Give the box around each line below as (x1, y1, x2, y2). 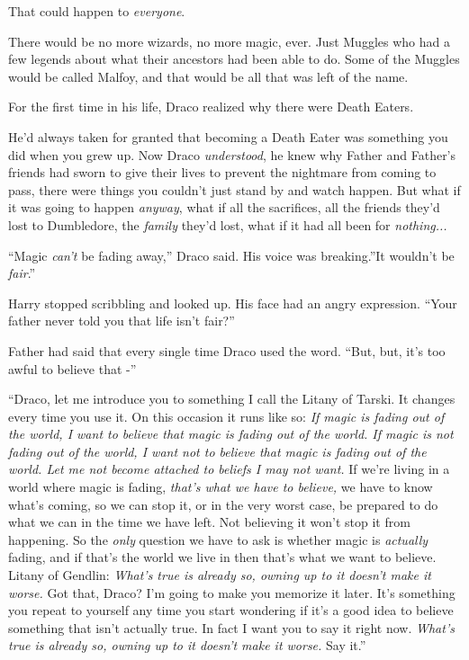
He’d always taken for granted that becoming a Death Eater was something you (8, 127, 448, 146)
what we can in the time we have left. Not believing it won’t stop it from (8, 513, 410, 531)
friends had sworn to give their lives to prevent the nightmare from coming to (8, 163, 437, 182)
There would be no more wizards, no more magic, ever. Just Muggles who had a (8, 31, 450, 50)
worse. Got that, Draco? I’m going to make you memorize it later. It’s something (8, 583, 455, 602)
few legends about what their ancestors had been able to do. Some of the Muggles (8, 49, 460, 68)
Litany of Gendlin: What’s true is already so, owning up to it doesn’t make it (8, 566, 431, 584)
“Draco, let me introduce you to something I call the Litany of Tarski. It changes (8, 389, 455, 408)
